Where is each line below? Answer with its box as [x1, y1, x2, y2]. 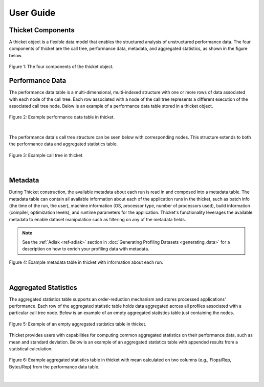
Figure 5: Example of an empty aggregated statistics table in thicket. [9, 321, 147, 327]
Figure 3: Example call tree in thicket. [9, 152, 84, 158]
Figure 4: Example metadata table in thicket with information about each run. [9, 259, 163, 265]
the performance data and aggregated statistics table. [9, 141, 118, 147]
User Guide [9, 7, 56, 18]
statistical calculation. [9, 345, 53, 352]
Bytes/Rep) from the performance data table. [9, 364, 100, 369]
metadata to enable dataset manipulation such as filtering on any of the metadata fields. [9, 216, 186, 222]
